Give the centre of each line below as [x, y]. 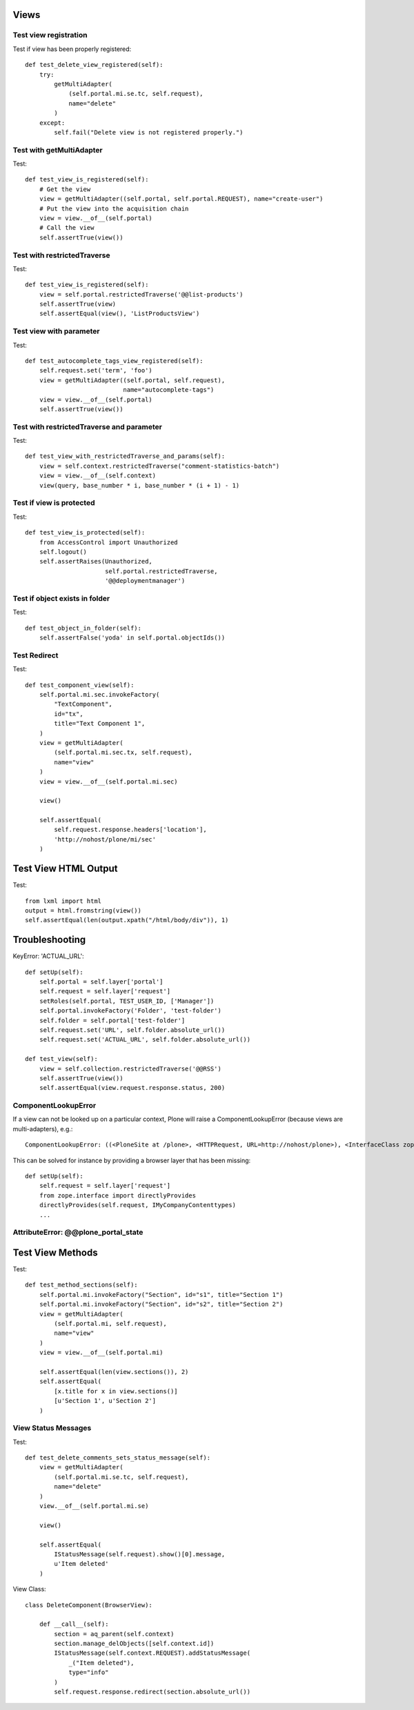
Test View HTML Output [65, 869]
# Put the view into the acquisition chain [114, 208]
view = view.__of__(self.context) [98, 476]
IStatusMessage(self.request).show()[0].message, [140, 1554]
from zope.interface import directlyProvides [118, 1195]
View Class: [29, 1589]
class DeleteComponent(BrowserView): [89, 1605]
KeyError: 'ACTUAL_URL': [48, 956]
